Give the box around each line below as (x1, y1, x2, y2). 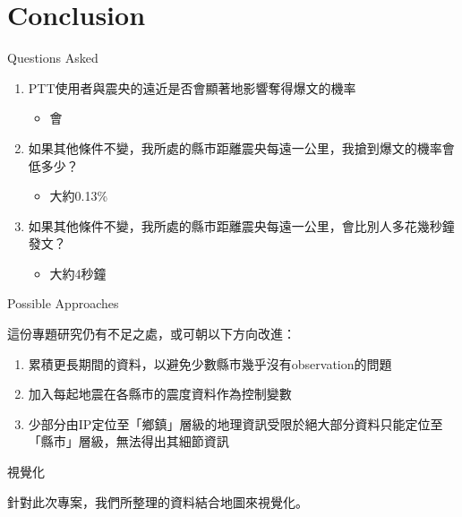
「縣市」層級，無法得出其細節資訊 (28, 432, 229, 451)
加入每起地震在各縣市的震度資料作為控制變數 (28, 384, 292, 403)
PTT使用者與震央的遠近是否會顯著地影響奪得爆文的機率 (28, 78, 356, 97)
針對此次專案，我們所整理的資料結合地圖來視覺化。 (7, 492, 308, 511)
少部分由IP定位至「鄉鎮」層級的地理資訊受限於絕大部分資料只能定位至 (28, 414, 443, 433)
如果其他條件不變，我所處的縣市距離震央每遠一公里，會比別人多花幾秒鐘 (28, 216, 455, 235)
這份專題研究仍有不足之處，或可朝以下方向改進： (7, 324, 295, 343)
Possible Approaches (7, 294, 119, 313)
